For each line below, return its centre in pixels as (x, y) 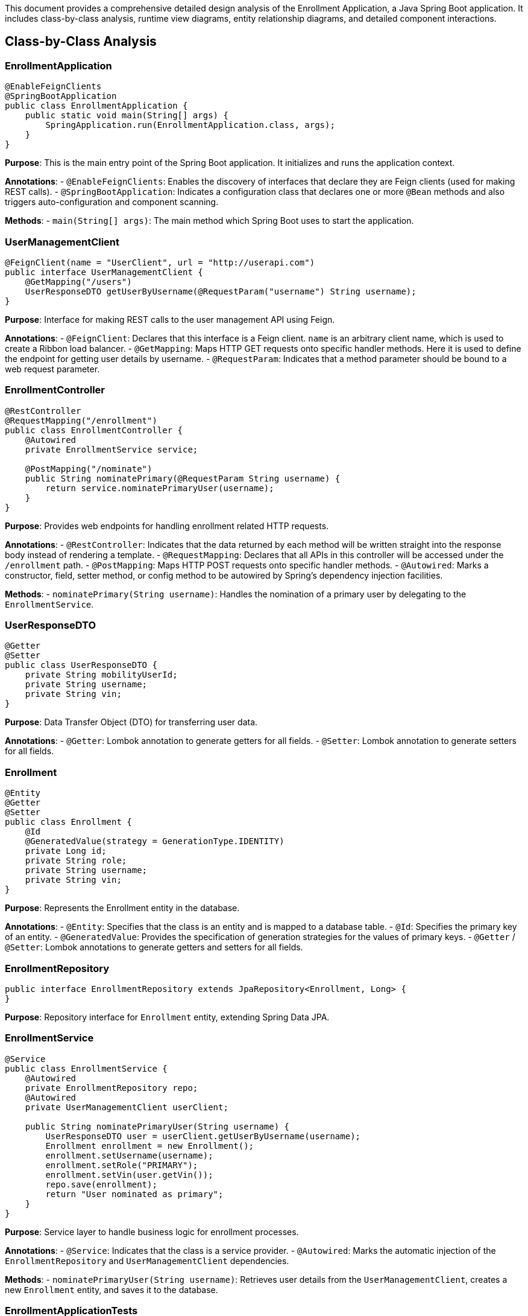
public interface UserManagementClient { (104, 272)
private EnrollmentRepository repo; (112, 1088)
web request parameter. (52, 369)
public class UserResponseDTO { (81, 665)
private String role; (76, 861)
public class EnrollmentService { (86, 1068)
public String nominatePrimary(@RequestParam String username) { (183, 478)
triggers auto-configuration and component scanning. (112, 202)
